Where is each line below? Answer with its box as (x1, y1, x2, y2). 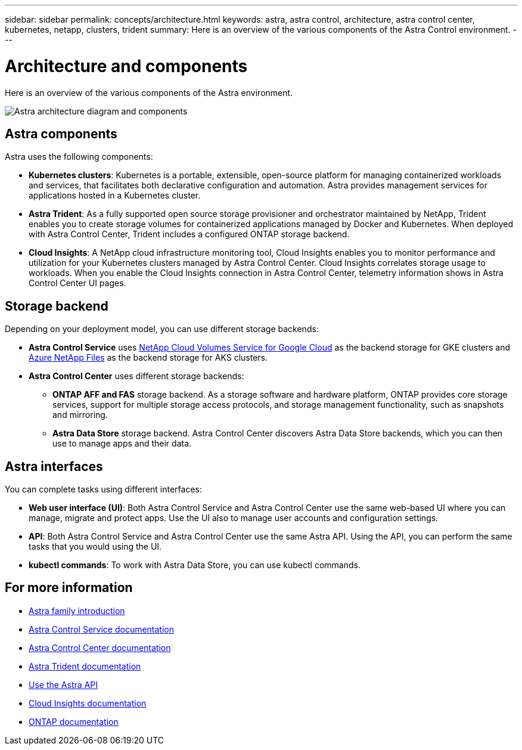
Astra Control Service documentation (29, 624, 175, 634)
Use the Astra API (29, 679, 98, 690)
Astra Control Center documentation (29, 642, 171, 653)
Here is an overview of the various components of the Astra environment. (5, 87, 293, 98)
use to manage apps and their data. (52, 438, 192, 449)
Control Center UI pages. (29, 278, 126, 289)
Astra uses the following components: (5, 151, 153, 162)
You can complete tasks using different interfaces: (5, 484, 203, 495)
